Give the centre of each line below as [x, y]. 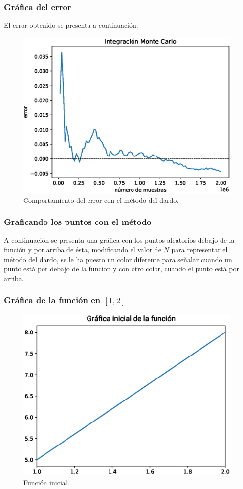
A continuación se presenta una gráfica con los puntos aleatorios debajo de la [119, 240]
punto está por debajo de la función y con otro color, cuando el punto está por [122, 269]
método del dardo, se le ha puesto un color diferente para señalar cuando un [118, 259]
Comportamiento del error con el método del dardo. [101, 200]
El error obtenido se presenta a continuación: [71, 25]
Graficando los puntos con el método [78, 222]
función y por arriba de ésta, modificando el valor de [83, 250]
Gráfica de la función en [52, 300]
